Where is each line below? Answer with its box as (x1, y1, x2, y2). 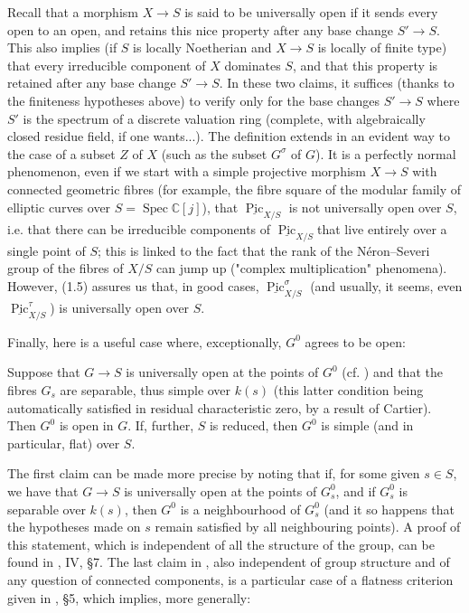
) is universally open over (50, 297, 190, 316)
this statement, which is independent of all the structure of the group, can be (7, 534, 435, 553)
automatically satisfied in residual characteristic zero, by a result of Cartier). (7, 398, 432, 417)
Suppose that (7, 363, 80, 382)
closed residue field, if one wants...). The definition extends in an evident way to (7, 127, 450, 146)
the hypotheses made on (7, 517, 141, 536)
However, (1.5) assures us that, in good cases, (7, 276, 259, 295)
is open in (59, 416, 114, 435)
